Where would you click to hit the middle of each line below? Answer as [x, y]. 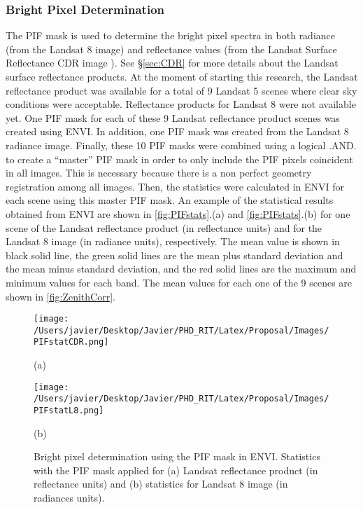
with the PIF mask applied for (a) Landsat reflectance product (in [176, 470]
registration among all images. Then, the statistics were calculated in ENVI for [175, 186]
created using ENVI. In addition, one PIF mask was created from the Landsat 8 [177, 131]
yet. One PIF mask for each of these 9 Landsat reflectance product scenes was [173, 117]
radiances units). [69, 497]
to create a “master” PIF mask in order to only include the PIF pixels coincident [179, 159]
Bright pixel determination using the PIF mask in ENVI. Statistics [177, 456]
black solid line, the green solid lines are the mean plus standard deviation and [175, 255]
